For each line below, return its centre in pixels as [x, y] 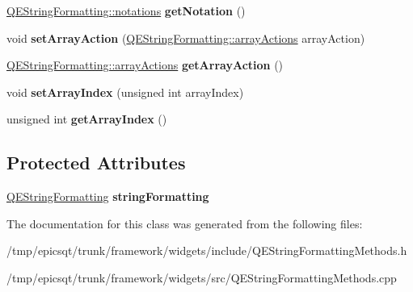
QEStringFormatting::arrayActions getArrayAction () [145, 65]
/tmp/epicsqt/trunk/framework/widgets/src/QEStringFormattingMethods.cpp [202, 277]
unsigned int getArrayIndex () [87, 119]
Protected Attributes [96, 163]
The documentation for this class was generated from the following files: [185, 223]
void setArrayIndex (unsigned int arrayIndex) [125, 92]
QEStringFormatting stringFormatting [108, 196]
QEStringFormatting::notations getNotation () [126, 10]
